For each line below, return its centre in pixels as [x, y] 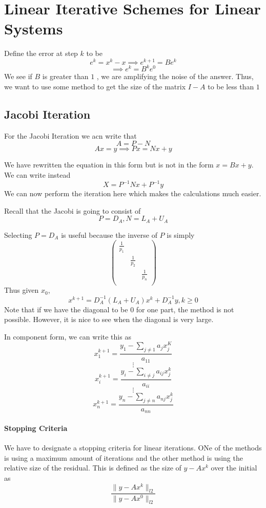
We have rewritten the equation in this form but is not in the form [109, 165]
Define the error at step [41, 53]
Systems [34, 29]
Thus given [22, 290]
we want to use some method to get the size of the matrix [95, 87]
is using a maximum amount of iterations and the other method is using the [124, 457]
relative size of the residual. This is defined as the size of [93, 468]
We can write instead [37, 175]
